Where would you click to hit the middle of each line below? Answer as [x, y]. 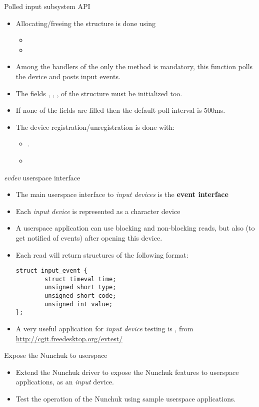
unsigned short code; [80, 296]
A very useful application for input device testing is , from [104, 329]
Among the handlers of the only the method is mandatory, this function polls [134, 66]
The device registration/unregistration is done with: [95, 127]
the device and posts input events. [68, 76]
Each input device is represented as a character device [98, 211]
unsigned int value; [79, 304]
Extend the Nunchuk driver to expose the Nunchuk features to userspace [127, 372]
